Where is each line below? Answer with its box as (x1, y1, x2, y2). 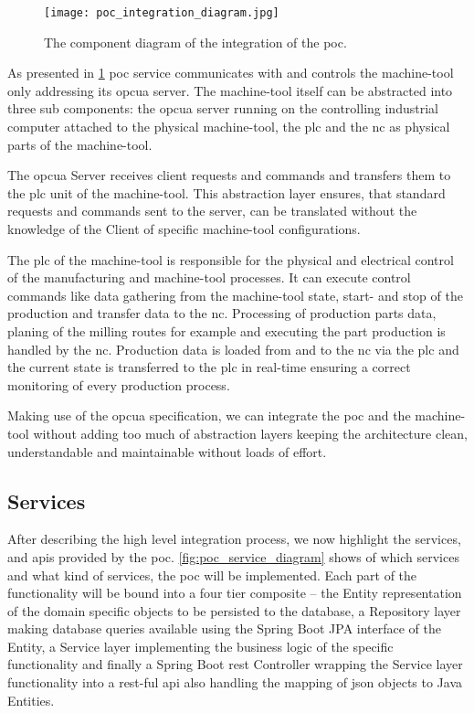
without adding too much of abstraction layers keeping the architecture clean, (33, 423, 468, 442)
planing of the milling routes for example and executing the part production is (7, 321, 446, 340)
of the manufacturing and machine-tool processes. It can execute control (7, 268, 411, 287)
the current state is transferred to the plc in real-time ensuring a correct (7, 357, 411, 377)
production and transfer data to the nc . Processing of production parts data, (7, 303, 437, 323)
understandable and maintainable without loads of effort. (7, 442, 327, 461)
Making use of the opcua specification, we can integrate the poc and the (7, 406, 411, 425)
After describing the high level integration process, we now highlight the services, (7, 529, 461, 548)
